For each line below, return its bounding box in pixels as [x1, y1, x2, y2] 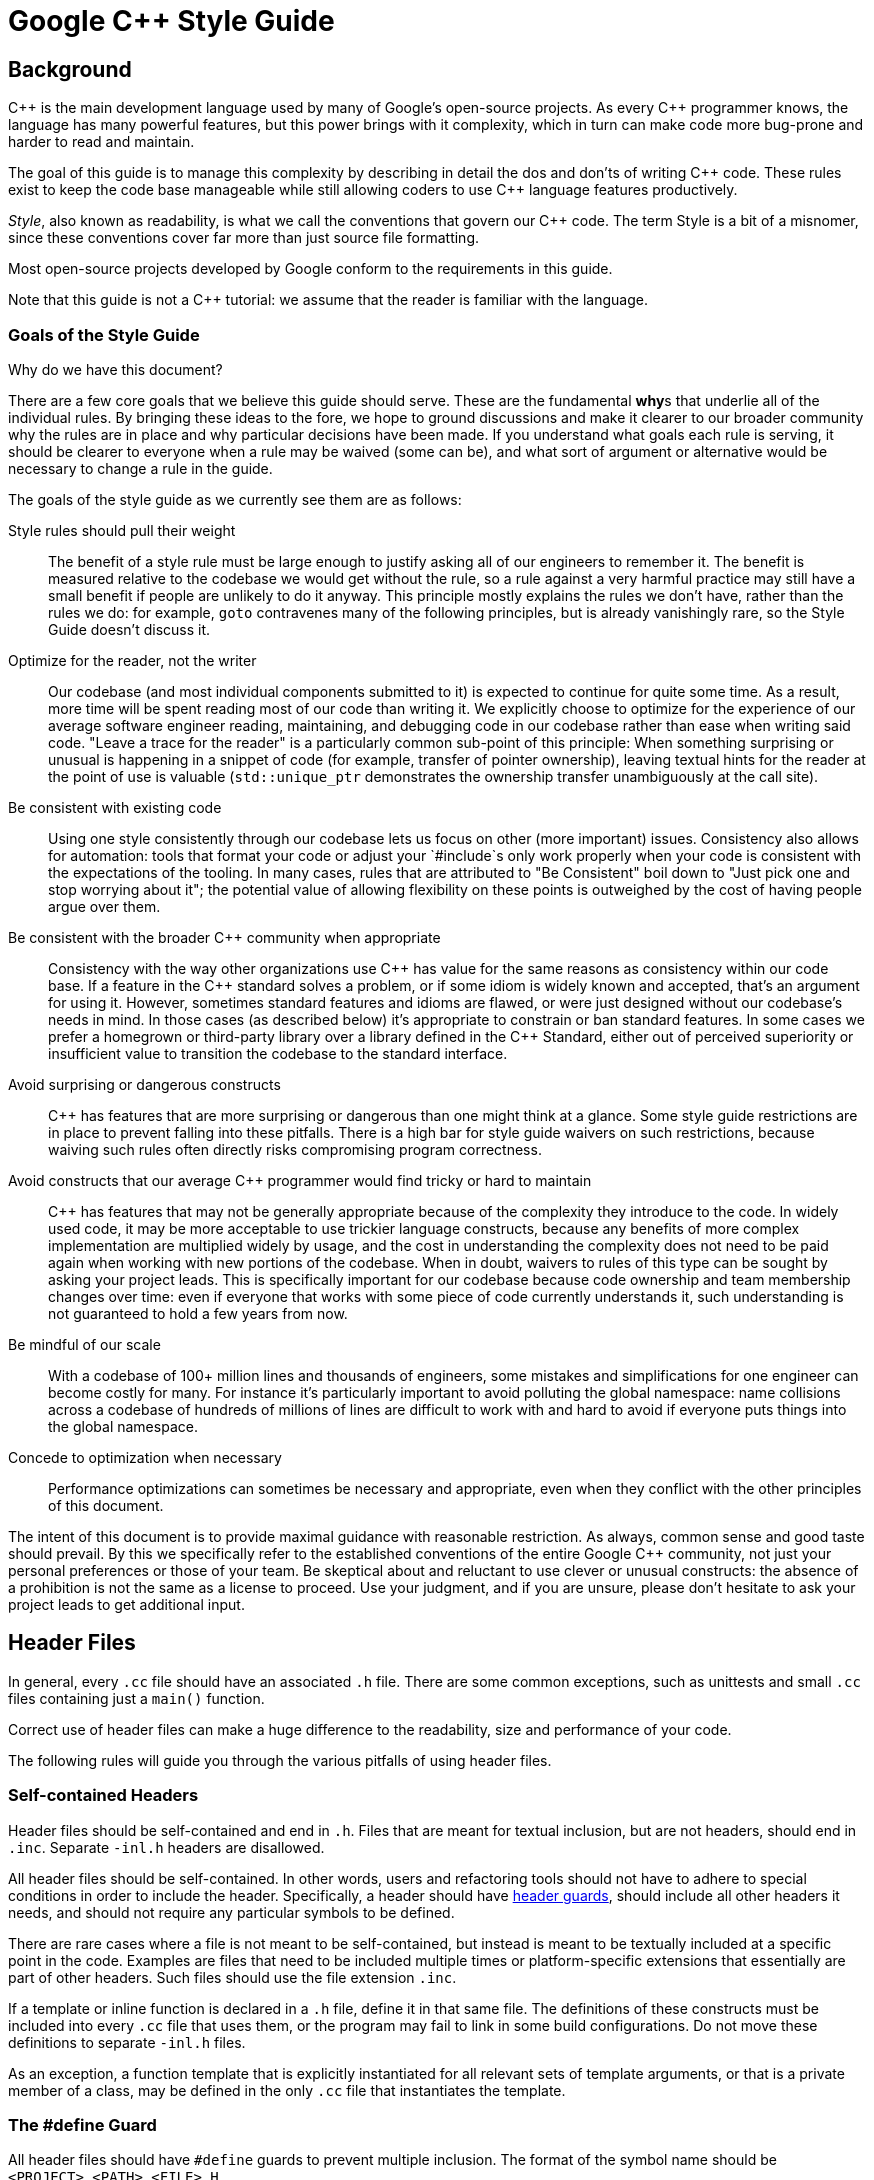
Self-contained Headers [8, 1785, 199, 1806]
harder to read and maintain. [8, 133, 195, 151]
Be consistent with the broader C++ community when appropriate [8, 928, 441, 946]
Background [8, 56, 132, 82]
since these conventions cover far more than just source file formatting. [8, 229, 480, 247]
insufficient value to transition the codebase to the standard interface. [48, 1044, 508, 1062]
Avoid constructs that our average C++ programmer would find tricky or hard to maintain [8, 1171, 592, 1189]
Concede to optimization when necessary [8, 1448, 282, 1466]
